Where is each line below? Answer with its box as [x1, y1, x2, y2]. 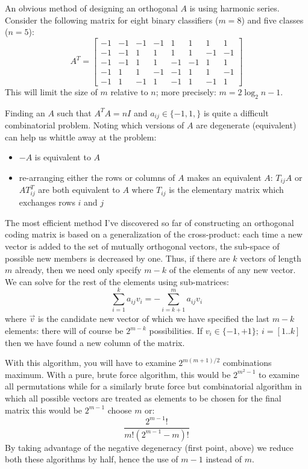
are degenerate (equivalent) [196, 119, 297, 131]
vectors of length [240, 251, 301, 264]
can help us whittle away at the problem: [5, 130, 157, 143]
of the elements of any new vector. [169, 263, 296, 276]
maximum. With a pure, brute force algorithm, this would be [5, 368, 231, 380]
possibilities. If [149, 324, 203, 337]
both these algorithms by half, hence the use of [5, 453, 178, 465]
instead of [206, 453, 242, 465]
